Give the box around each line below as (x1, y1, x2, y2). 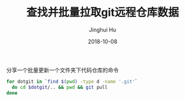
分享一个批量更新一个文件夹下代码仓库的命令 (6, 66, 119, 74)
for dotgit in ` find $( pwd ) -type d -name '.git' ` (6, 78, 138, 85)
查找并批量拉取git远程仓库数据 (26, 5, 179, 19)
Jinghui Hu (89, 26, 117, 33)
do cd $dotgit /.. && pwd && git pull (12, 84, 108, 90)
